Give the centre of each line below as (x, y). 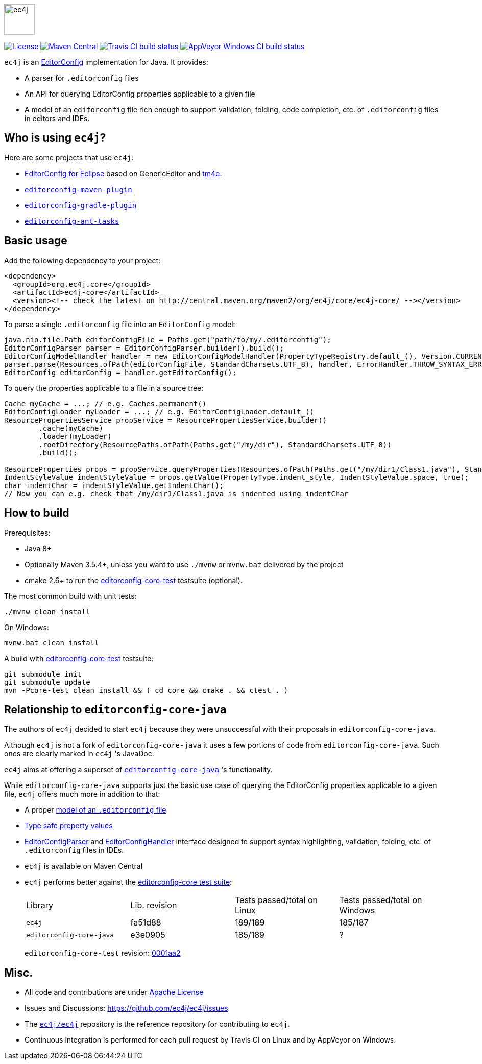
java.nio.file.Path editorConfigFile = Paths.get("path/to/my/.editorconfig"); (168, 340)
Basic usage (36, 241)
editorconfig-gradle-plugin (81, 205)
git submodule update (47, 682)
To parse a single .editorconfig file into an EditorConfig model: (120, 324)
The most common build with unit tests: (70, 596)
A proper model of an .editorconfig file (95, 810)
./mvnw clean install (47, 611)
